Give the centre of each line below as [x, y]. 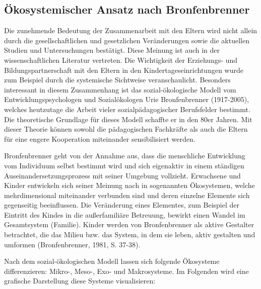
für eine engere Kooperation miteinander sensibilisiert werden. [100, 138]
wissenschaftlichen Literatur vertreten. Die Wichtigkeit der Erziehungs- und [121, 60]
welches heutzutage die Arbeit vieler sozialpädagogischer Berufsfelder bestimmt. [127, 109]
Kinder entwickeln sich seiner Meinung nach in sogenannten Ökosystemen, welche [129, 185]
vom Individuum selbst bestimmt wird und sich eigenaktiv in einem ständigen [124, 165]
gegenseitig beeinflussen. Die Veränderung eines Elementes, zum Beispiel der [122, 205]
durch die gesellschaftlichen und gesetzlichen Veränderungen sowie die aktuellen [127, 40]
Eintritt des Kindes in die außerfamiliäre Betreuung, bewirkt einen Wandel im [125, 214]
